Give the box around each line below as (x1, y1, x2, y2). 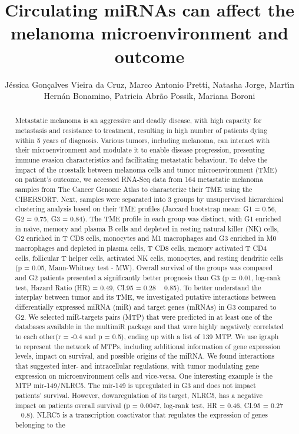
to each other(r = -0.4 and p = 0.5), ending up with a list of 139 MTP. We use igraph (15, 331, 279, 341)
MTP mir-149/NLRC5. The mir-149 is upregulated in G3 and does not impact (15, 380, 256, 390)
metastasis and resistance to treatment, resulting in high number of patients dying (15, 125, 268, 135)
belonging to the (15, 419, 65, 429)
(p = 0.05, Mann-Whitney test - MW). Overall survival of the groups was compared (15, 263, 273, 273)
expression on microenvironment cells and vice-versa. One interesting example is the (15, 370, 273, 380)
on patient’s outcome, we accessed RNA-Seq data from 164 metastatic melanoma (15, 174, 263, 184)
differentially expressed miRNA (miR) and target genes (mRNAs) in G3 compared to (15, 302, 277, 312)
